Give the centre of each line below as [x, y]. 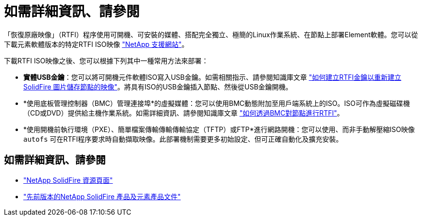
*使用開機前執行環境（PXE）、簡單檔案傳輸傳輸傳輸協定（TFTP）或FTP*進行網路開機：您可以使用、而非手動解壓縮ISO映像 [219, 129]
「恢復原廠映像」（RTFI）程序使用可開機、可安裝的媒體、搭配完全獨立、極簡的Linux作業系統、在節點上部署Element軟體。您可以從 [211, 34]
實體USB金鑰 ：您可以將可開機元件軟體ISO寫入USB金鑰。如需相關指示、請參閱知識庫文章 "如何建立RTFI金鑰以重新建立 [212, 77]
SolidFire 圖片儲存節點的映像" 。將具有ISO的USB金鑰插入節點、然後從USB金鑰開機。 [158, 87]
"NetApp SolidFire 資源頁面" [68, 180]
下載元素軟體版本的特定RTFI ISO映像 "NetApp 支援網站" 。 [96, 44]
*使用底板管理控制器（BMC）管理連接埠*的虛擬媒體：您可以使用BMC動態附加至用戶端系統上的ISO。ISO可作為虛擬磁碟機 [217, 103]
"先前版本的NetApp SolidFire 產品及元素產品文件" [102, 196]
